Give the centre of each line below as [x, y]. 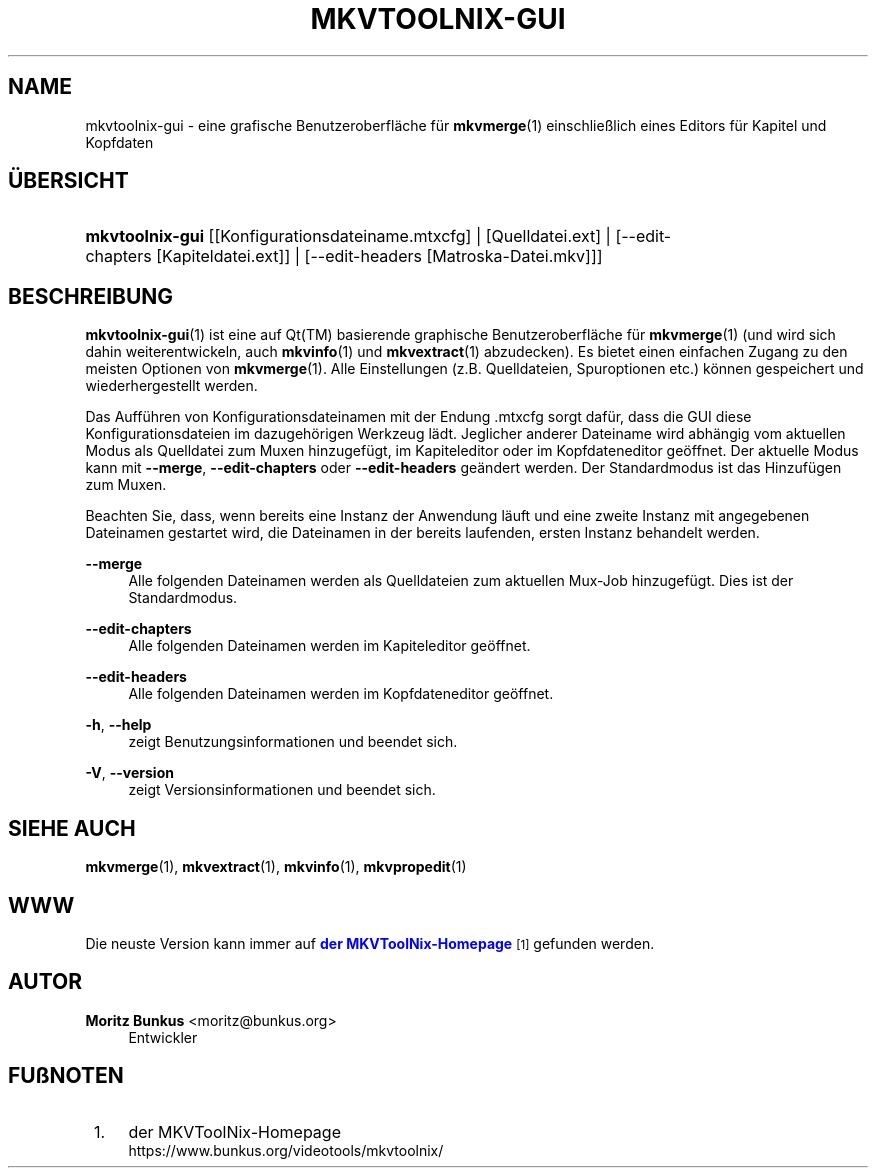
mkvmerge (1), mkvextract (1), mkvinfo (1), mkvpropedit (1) [276, 867]
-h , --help [118, 725]
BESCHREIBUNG [91, 296]
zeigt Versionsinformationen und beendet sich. [282, 790]
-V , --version [129, 773]
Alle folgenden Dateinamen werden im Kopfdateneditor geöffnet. [341, 694]
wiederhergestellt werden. [171, 386]
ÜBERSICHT [68, 181]
